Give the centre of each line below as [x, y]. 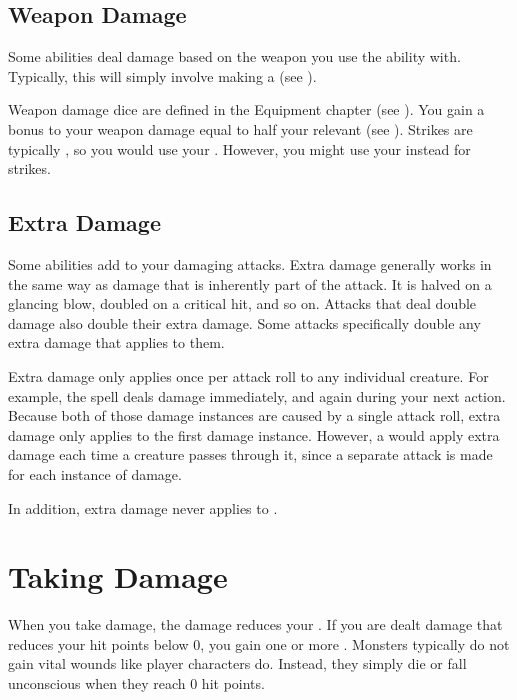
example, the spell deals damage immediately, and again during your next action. [257, 395]
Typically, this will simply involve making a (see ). [162, 75]
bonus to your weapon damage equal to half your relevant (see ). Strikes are [240, 128]
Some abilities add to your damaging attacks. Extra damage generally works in [250, 263]
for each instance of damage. [95, 473]
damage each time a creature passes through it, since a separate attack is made [250, 454]
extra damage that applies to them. [116, 342]
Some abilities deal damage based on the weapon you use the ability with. [234, 56]
